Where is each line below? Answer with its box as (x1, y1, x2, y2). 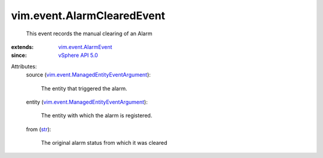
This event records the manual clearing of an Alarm (26, 30, 153, 37)
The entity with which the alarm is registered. (41, 112, 153, 119)
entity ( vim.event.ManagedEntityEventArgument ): (26, 98, 148, 105)
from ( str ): (26, 126, 51, 133)
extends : (11, 43, 34, 50)
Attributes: (11, 63, 37, 70)
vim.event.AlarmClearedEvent (11, 9, 166, 22)
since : (11, 51, 27, 59)
